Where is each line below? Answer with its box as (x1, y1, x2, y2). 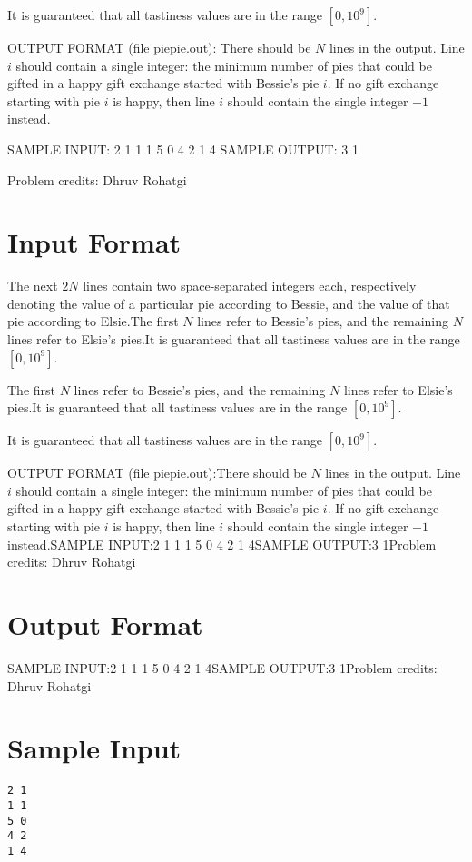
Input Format (7, 223, 182, 261)
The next (7, 276, 58, 295)
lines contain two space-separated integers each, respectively (83, 276, 417, 295)
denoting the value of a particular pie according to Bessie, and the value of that (7, 293, 450, 312)
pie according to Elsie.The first (7, 312, 179, 331)
